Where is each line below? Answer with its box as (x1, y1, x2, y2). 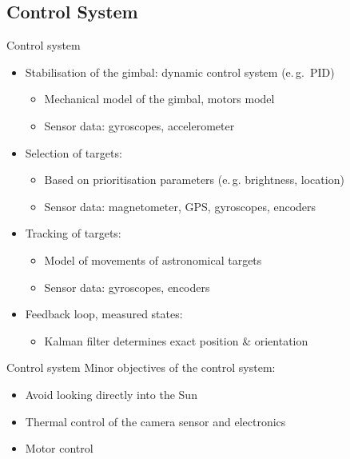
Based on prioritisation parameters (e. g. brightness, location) (44, 171, 344, 188)
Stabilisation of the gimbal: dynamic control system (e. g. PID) (25, 63, 335, 80)
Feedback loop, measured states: (25, 305, 183, 322)
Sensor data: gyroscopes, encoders (44, 278, 210, 295)
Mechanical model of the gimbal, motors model (44, 90, 275, 107)
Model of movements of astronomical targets (44, 251, 262, 268)
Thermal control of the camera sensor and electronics (25, 413, 286, 429)
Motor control (25, 440, 93, 457)
